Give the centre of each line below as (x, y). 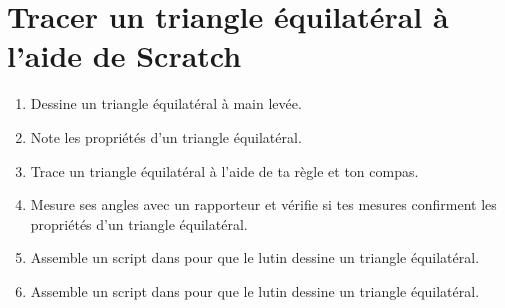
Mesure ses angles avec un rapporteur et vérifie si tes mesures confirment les (263, 204)
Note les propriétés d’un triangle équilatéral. (166, 136)
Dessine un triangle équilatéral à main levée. (166, 103)
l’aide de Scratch (124, 55)
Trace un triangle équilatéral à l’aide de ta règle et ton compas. (224, 170)
